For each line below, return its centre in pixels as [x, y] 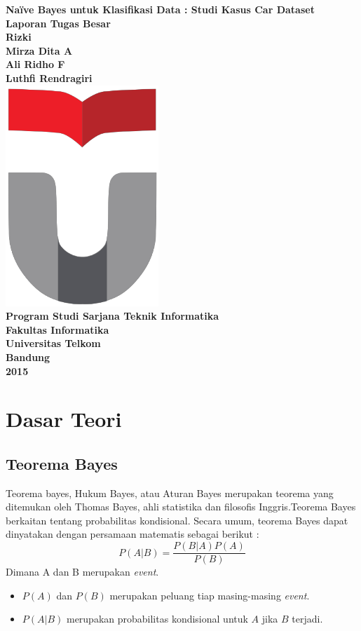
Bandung [28, 357]
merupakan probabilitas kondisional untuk [157, 619]
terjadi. [307, 619]
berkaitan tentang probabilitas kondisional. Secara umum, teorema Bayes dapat [177, 520]
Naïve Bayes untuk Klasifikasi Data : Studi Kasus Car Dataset [160, 9]
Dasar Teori [64, 419]
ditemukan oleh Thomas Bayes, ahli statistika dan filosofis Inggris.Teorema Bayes [181, 507]
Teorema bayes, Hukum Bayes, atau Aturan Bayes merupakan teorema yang [170, 493]
